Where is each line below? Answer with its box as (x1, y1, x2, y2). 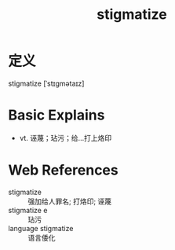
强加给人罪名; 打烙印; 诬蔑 (27, 197, 112, 206)
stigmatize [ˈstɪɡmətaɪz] (8, 79, 85, 88)
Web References (8, 161, 119, 179)
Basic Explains (8, 106, 105, 124)
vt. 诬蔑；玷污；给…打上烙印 (19, 133, 112, 142)
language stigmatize (8, 223, 74, 233)
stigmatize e (8, 205, 48, 215)
